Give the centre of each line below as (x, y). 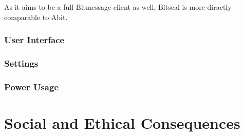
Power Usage (32, 86)
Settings (21, 63)
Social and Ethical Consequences (122, 122)
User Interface (34, 40)
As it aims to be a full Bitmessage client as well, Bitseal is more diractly (118, 7)
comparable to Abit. (36, 17)
